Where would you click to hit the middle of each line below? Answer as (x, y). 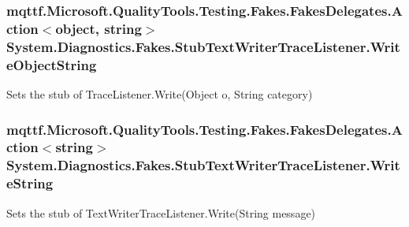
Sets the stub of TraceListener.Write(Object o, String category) (160, 93)
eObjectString (52, 64)
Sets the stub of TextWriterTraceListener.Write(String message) (161, 212)
